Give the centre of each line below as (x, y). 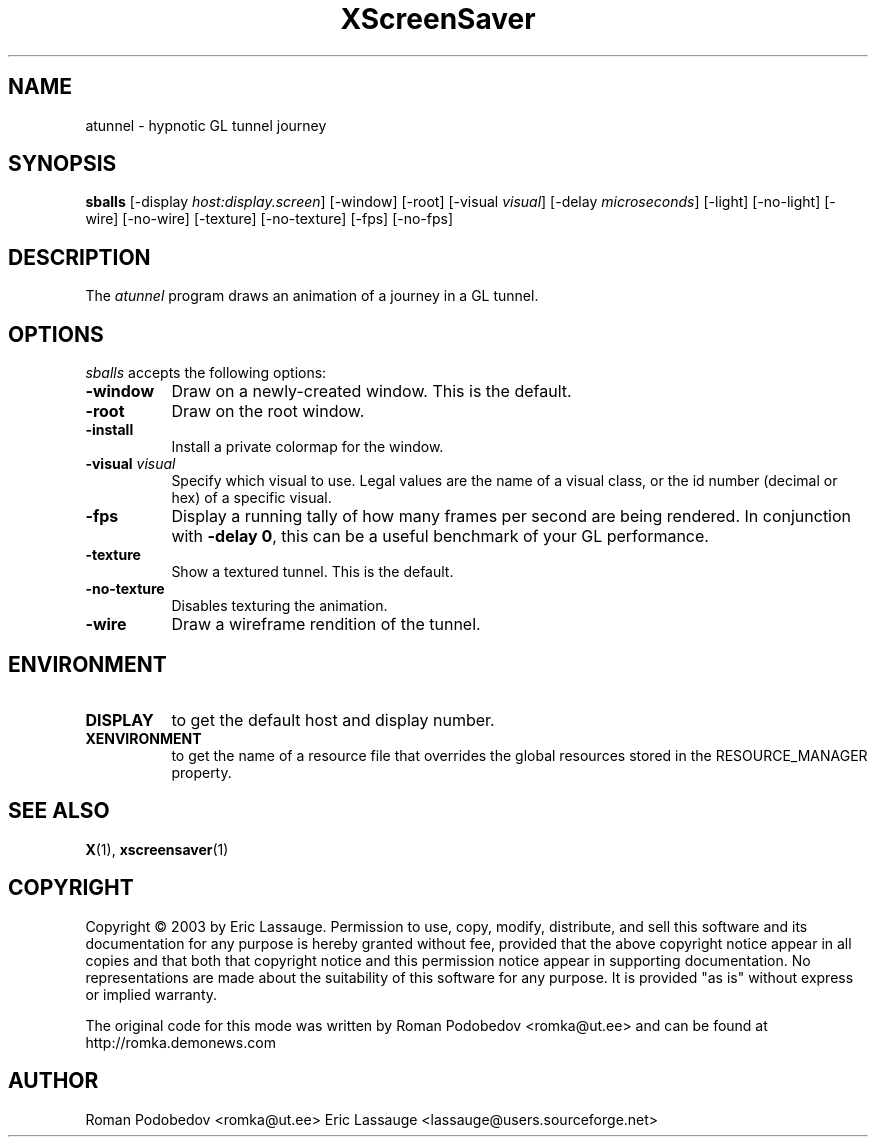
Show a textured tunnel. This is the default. (312, 572)
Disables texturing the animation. (279, 606)
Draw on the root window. (268, 411)
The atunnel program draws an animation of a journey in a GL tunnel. (312, 296)
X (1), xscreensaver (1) (157, 849)
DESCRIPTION (79, 257)
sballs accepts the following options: (206, 373)
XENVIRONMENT (143, 738)
